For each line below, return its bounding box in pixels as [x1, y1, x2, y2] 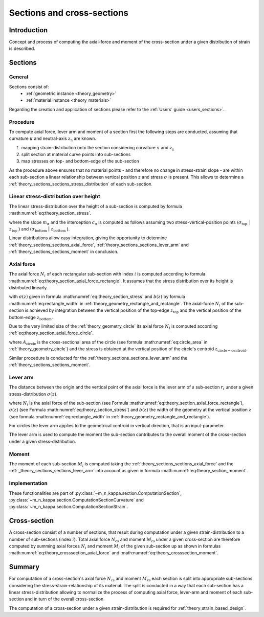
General [9, 73, 29, 80]
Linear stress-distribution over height [9, 193, 100, 200]
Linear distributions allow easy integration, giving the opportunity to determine [9, 235, 167, 241]
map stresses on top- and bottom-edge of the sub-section [21, 158, 139, 164]
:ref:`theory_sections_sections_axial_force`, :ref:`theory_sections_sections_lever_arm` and [9, 242, 189, 248]
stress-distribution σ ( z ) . [9, 391, 58, 397]
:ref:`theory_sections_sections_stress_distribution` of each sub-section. [9, 181, 153, 187]
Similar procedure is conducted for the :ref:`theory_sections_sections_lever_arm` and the [9, 355, 188, 361]
